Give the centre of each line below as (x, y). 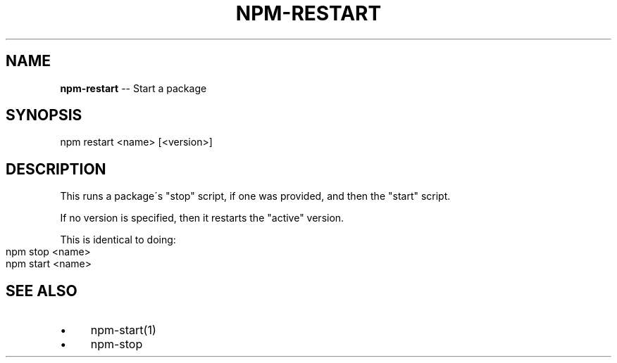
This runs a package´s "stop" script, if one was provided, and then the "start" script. (255, 196)
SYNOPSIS (44, 115)
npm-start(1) (123, 330)
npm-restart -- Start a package (133, 88)
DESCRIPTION (56, 169)
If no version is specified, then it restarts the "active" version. (202, 218)
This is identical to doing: (118, 240)
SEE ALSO (42, 291)
